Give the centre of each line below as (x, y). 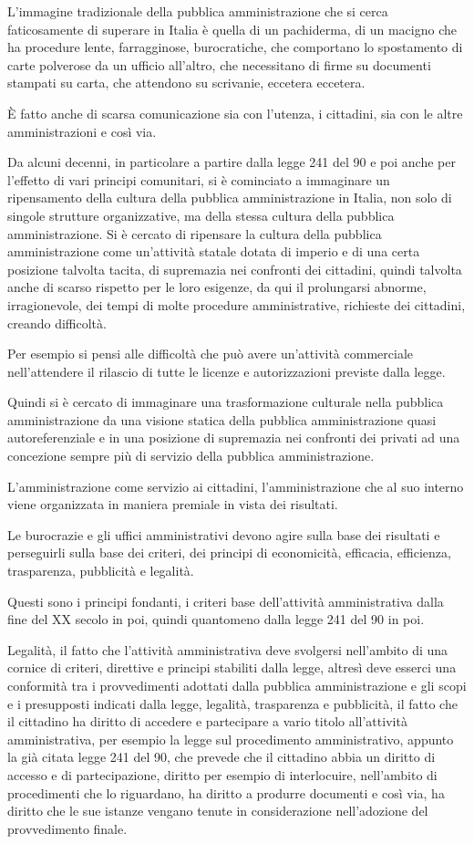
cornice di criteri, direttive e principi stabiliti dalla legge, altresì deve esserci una (232, 667)
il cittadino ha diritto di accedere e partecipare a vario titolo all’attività (207, 721)
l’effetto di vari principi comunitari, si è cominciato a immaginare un (199, 179)
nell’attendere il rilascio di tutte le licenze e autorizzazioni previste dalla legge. (227, 371)
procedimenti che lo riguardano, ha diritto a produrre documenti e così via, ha (226, 792)
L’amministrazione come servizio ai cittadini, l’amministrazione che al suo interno (236, 486)
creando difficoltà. (57, 323)
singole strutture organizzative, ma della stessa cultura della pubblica (201, 215)
